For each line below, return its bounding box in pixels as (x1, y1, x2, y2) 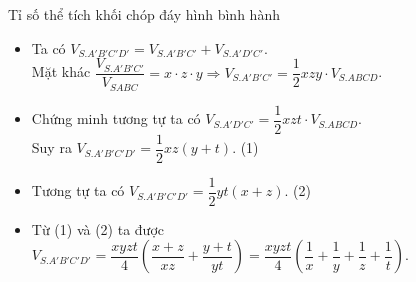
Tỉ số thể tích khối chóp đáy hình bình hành (8, 4, 280, 24)
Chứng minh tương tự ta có (31, 108, 201, 129)
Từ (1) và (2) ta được (31, 218, 165, 239)
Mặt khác (31, 61, 91, 82)
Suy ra (31, 137, 72, 158)
